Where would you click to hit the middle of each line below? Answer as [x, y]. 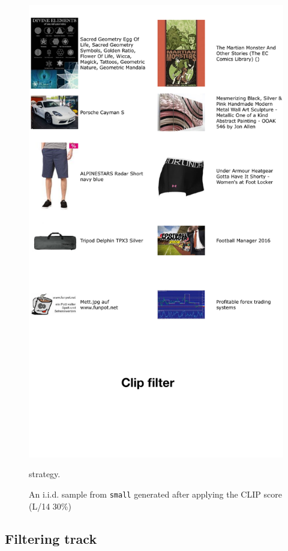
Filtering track [51, 538]
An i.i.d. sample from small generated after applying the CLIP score [155, 494]
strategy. [45, 474]
